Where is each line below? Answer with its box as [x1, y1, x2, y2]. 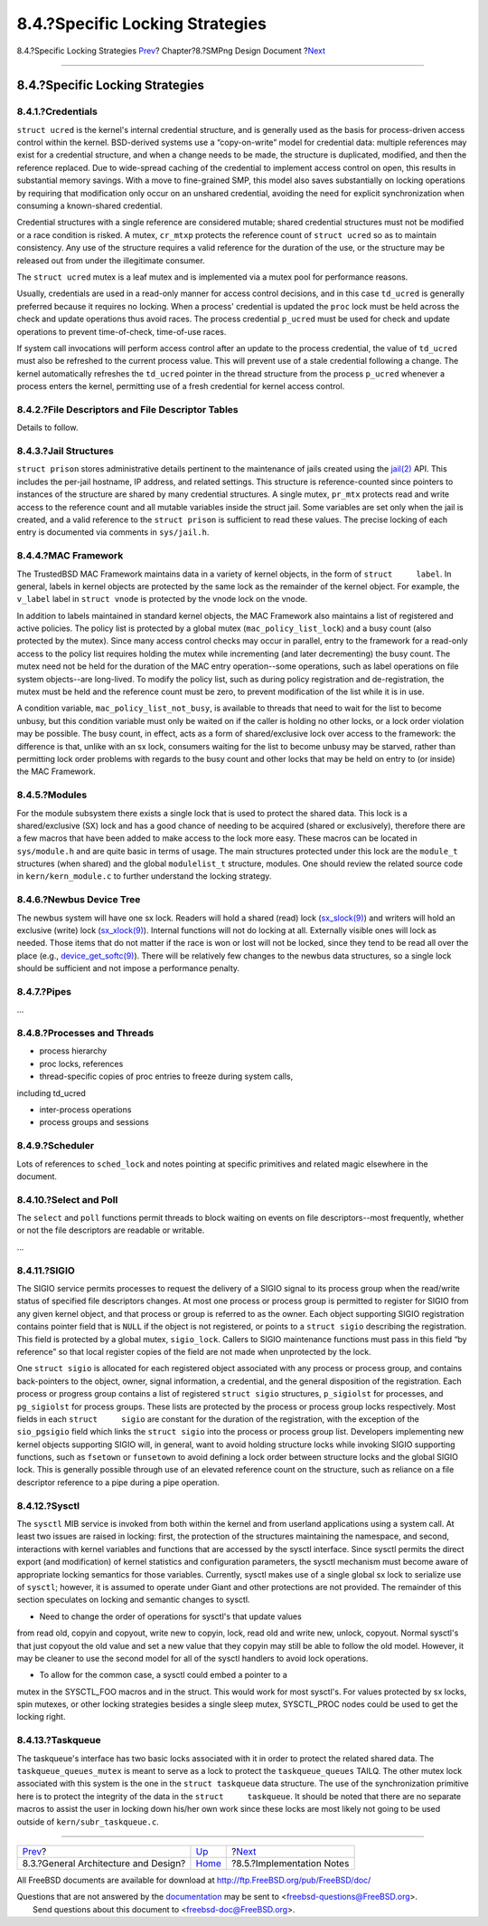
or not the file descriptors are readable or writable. [16, 1225, 205, 1235]
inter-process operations [39, 1104, 132, 1115]
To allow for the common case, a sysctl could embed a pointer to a [39, 1670, 288, 1681]
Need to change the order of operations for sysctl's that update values [39, 1611, 302, 1622]
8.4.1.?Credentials [16, 105, 99, 118]
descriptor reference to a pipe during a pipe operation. [16, 1476, 221, 1488]
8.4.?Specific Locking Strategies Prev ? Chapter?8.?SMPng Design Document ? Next [16, 45, 325, 56]
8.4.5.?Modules [16, 788, 88, 801]
